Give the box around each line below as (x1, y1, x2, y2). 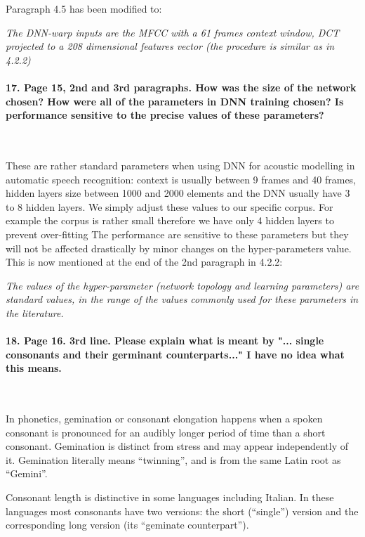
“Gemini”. (6, 466, 48, 481)
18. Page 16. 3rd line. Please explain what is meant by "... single (6, 333, 324, 348)
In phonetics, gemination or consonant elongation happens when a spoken (6, 411, 323, 426)
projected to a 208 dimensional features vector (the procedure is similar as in (6, 39, 335, 53)
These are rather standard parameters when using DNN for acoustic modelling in (6, 157, 355, 172)
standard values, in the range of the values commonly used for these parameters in (6, 292, 359, 306)
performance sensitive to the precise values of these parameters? (6, 108, 324, 122)
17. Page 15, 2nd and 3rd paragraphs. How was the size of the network (6, 79, 357, 94)
